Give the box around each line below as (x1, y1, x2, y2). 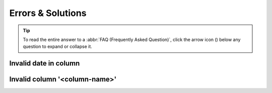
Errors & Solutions (9, 7, 87, 18)
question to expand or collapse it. (23, 43, 93, 49)
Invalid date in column (9, 59, 80, 67)
